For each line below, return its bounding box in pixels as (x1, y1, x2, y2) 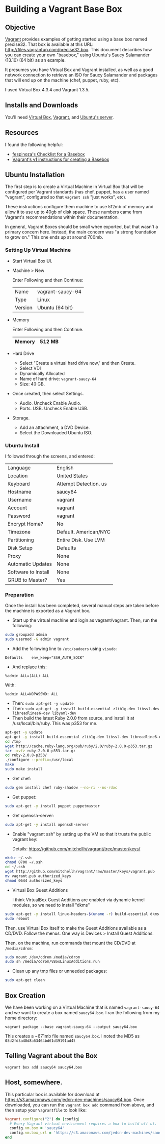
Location (7, 472, 28, 479)
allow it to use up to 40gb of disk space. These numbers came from (5, 209, 142, 215)
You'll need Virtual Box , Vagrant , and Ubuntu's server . (5, 114, 114, 120)
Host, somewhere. (5, 1078, 63, 1087)
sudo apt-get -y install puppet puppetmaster (5, 803, 100, 808)
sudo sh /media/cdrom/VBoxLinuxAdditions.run (5, 959, 100, 964)
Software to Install (7, 569, 50, 575)
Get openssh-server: (12, 812, 55, 818)
